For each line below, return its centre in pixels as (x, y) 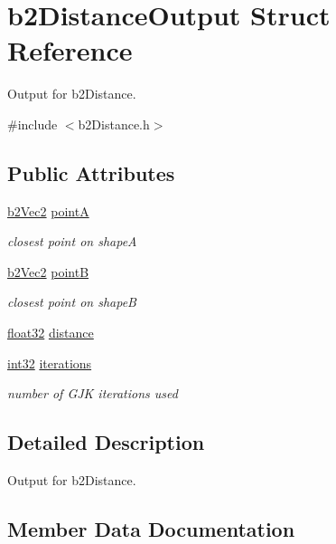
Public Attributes (91, 172)
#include (33, 124)
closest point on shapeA (72, 241)
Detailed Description (106, 442)
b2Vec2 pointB (48, 271)
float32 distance (51, 333)
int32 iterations (50, 363)
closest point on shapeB (72, 302)
